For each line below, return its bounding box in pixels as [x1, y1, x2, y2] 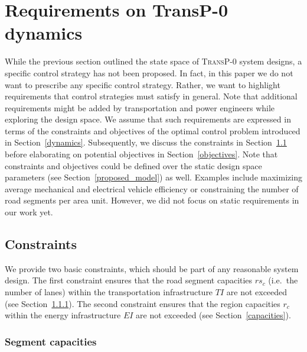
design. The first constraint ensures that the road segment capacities [5, 274, 253, 286]
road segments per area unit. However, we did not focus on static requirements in [5, 194, 299, 206]
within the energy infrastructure [5, 309, 121, 321]
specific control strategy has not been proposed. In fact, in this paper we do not [5, 66, 293, 79]
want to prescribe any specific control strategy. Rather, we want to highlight [5, 78, 280, 91]
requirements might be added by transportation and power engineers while [5, 101, 275, 114]
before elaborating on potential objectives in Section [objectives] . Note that [5, 148, 278, 160]
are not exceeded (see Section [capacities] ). [136, 309, 291, 321]
